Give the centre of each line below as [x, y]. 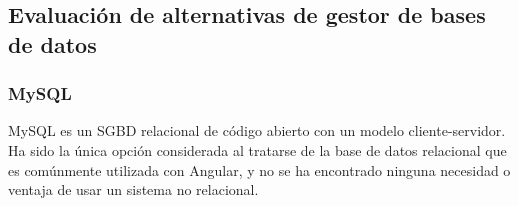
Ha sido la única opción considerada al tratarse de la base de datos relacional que [257, 149]
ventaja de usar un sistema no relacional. [133, 189]
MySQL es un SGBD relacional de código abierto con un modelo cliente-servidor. [257, 130]
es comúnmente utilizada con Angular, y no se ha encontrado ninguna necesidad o [259, 169]
